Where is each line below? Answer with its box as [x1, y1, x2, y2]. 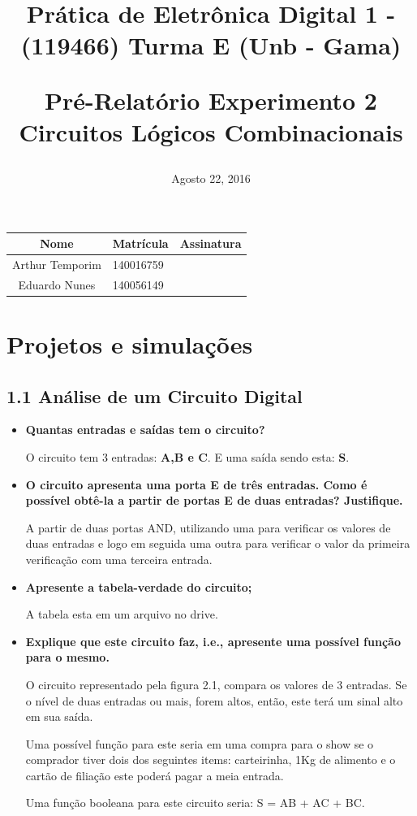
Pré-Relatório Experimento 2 [45, 83, 377, 116]
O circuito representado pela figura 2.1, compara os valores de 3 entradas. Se [25, 675, 407, 692]
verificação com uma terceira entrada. [25, 550, 213, 567]
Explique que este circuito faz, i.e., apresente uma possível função [25, 632, 401, 649]
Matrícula [112, 235, 169, 252]
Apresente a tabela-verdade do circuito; [25, 578, 252, 595]
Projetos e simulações [6, 328, 253, 360]
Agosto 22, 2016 [171, 169, 251, 186]
